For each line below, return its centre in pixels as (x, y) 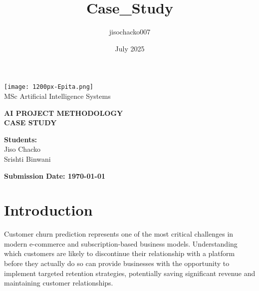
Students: (21, 139)
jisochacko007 (130, 32)
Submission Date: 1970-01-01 (55, 175)
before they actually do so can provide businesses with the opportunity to (117, 263)
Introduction (48, 210)
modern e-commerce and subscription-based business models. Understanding (121, 243)
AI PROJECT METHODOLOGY (64, 113)
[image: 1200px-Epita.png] (49, 87)
